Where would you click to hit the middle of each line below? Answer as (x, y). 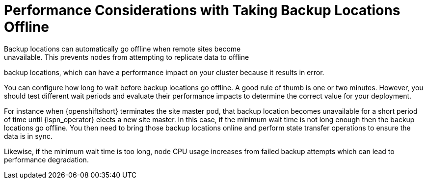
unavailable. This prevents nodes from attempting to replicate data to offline (127, 57)
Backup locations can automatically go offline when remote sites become (122, 49)
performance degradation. (46, 159)
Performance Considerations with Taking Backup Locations (202, 10)
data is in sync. (28, 136)
